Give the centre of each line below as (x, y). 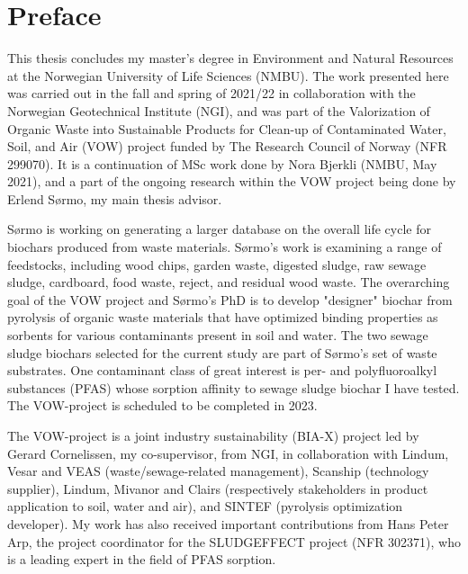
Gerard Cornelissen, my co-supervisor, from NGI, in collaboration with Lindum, (228, 453)
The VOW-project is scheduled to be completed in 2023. (162, 405)
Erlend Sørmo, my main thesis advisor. (115, 198)
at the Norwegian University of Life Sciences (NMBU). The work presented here (228, 75)
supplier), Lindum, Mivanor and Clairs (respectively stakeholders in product (218, 488)
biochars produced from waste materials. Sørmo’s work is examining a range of (225, 247)
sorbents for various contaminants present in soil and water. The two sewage (218, 335)
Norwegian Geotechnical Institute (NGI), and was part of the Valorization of (219, 110)
